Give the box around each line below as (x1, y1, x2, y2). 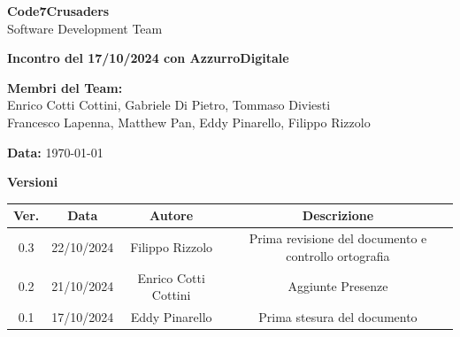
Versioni (7, 172, 58, 191)
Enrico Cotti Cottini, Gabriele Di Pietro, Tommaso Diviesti (7, 96, 331, 114)
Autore (149, 206, 194, 225)
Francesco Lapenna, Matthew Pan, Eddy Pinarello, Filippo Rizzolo (7, 112, 371, 131)
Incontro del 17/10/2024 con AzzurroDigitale (7, 49, 289, 67)
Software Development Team (7, 19, 163, 37)
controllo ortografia (286, 246, 390, 264)
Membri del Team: (7, 78, 123, 96)
